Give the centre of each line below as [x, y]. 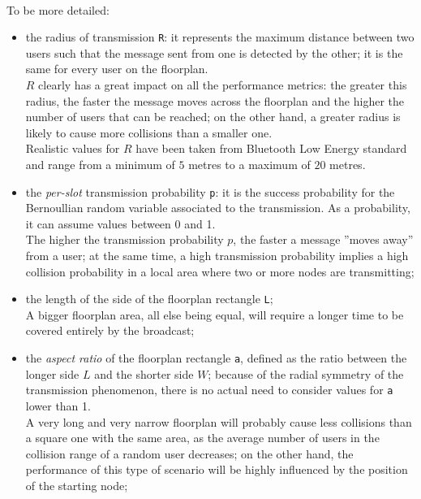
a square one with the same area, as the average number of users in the [202, 438]
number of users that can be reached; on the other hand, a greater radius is [213, 117]
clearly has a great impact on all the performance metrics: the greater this [223, 85]
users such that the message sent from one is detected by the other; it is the [214, 52]
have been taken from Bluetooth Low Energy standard [271, 148]
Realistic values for [73, 148]
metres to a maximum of [249, 164]
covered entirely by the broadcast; [110, 330]
